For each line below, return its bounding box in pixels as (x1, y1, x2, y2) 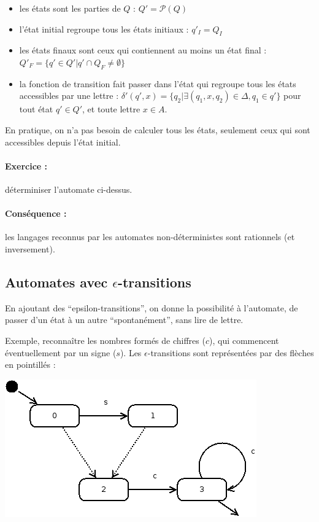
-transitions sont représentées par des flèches (147, 346, 314, 359)
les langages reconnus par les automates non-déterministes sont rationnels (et (5, 230, 295, 243)
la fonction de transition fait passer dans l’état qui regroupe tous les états (19, 77, 296, 90)
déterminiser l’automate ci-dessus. (5, 182, 133, 195)
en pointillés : (5, 358, 56, 371)
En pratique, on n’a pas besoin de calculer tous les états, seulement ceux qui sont (5, 123, 310, 136)
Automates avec (5, 272, 108, 291)
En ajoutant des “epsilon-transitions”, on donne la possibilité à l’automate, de (5, 301, 298, 314)
